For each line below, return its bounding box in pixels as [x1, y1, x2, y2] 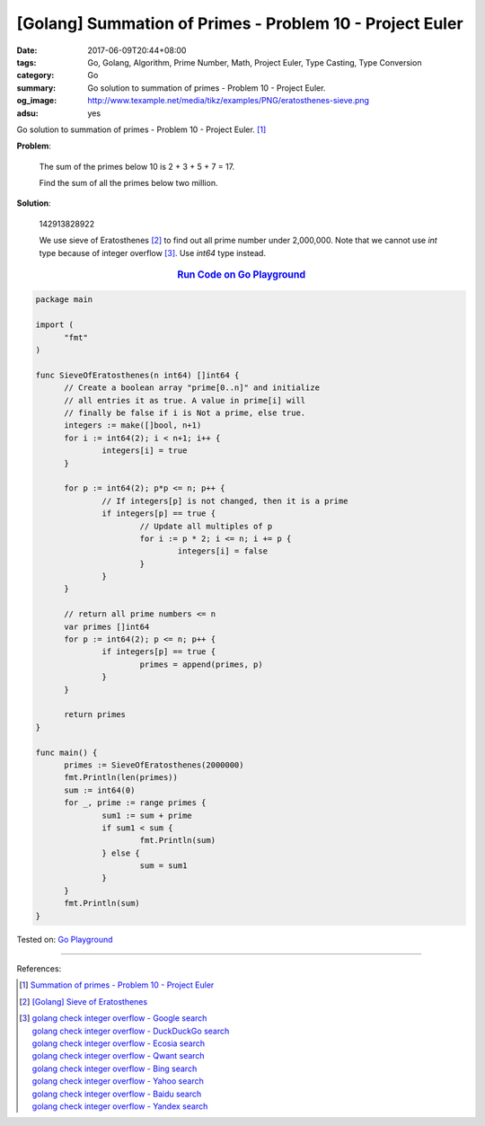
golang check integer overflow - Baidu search [31, 1088, 202, 1099]
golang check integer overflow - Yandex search [31, 1101, 208, 1112]
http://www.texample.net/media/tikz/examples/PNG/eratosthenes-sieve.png [87, 95, 370, 106]
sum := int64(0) [64, 785, 136, 795]
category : [16, 70, 55, 81]
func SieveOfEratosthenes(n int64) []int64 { [35, 369, 240, 380]
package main [35, 295, 93, 305]
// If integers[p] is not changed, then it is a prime [101, 495, 348, 506]
